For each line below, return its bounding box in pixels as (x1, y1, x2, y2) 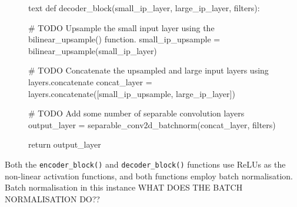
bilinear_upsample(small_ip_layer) (28, 44, 157, 56)
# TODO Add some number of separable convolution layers (28, 107, 245, 119)
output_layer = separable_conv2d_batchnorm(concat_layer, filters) (28, 118, 276, 131)
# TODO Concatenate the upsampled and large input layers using (28, 64, 269, 76)
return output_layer (28, 138, 101, 151)
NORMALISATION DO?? (5, 192, 100, 205)
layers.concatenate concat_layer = (28, 75, 152, 88)
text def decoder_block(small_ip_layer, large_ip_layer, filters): (28, 2, 260, 14)
